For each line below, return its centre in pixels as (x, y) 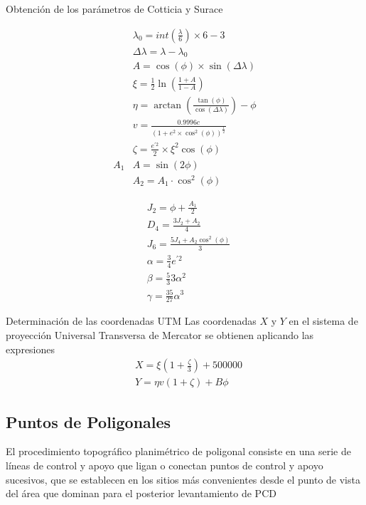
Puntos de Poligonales (88, 421)
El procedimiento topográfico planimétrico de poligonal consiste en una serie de (178, 451)
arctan (168, 105)
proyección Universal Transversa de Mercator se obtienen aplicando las (160, 335)
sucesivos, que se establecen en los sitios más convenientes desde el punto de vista (183, 479)
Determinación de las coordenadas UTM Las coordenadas (131, 321)
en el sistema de (323, 321)
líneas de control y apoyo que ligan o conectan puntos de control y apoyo (165, 465)
